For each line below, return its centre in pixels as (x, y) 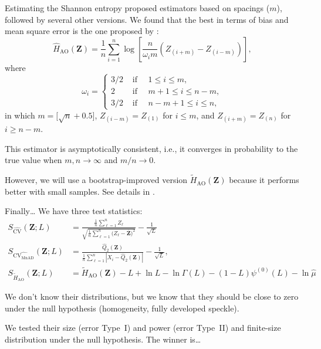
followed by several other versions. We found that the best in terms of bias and (147, 19)
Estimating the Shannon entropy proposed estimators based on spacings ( (137, 8)
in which (20, 115)
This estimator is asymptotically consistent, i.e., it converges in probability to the (151, 148)
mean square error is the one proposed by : (82, 31)
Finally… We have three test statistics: (74, 211)
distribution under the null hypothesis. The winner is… (103, 339)
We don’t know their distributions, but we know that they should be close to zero (152, 297)
